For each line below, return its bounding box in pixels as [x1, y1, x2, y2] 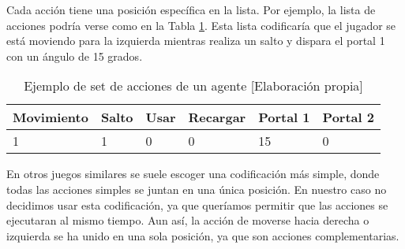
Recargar [188, 108, 246, 127]
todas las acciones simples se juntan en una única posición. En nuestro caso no [6, 180, 387, 197]
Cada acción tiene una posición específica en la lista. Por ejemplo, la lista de [6, 2, 376, 17]
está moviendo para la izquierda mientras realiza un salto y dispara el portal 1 [6, 32, 385, 49]
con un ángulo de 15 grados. [6, 47, 143, 64]
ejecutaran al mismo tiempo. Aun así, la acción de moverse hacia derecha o [6, 212, 369, 229]
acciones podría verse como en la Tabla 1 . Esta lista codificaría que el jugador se [6, 17, 396, 33]
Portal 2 [322, 108, 374, 127]
